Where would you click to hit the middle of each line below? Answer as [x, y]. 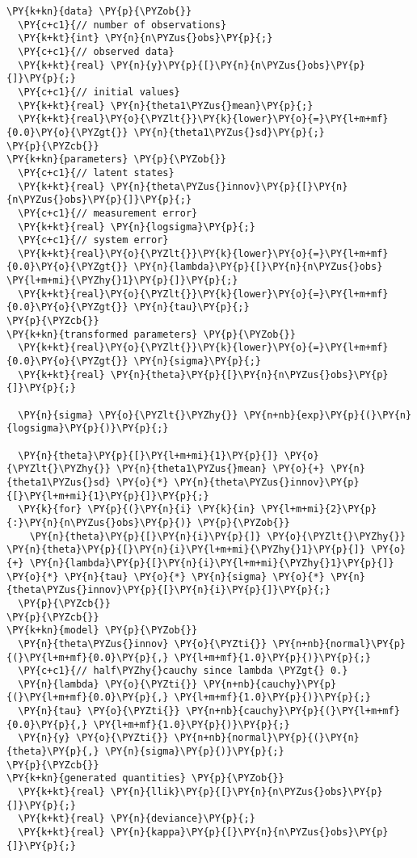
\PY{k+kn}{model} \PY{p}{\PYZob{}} [102, 631]
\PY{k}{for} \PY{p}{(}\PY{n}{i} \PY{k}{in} [137, 509]
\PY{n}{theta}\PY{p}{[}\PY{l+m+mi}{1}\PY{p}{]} [148, 455]
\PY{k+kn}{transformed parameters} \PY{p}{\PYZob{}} [151, 334]
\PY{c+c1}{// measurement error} [108, 213]
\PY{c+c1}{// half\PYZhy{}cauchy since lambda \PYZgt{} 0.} [183, 671]
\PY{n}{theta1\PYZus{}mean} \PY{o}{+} [221, 469]
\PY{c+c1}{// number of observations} [122, 25]
